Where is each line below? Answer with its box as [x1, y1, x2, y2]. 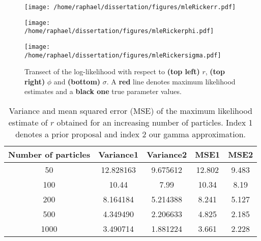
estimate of [8, 116, 48, 129]
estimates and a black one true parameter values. [24, 86, 182, 97]
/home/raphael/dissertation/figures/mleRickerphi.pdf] [24, 27, 214, 35]
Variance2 [147, 148, 187, 161]
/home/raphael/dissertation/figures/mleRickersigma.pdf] [24, 51, 221, 59]
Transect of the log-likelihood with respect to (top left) [24, 66, 200, 77]
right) [24, 76, 45, 86]
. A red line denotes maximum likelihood [106, 76, 236, 86]
